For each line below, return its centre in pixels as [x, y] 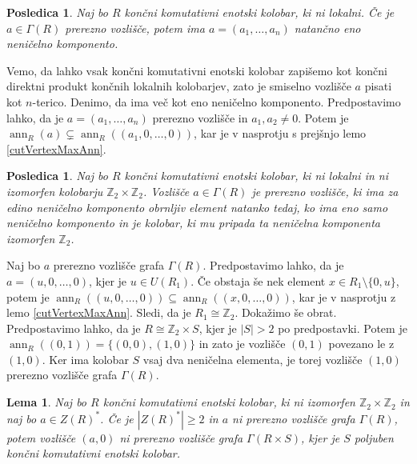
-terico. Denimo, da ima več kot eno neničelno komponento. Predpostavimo [217, 101]
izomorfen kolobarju [55, 191]
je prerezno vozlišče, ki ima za [325, 191]
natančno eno [327, 28]
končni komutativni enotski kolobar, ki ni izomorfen [229, 402]
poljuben [374, 437]
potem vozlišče [41, 437]
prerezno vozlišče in [200, 117]
